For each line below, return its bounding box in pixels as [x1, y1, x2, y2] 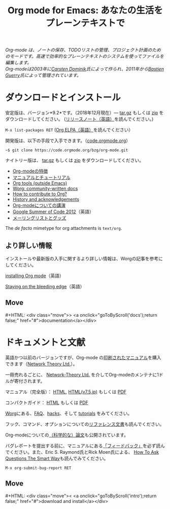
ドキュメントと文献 [5, 336, 86, 348]
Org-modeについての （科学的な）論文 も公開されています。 [5, 432, 128, 438]
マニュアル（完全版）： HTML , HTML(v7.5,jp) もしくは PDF [5, 389, 127, 395]
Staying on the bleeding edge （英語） [5, 283, 85, 289]
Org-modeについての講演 [12, 202, 66, 209]
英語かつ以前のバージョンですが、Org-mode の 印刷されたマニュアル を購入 [5, 354, 161, 360]
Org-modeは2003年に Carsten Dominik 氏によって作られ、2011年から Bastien [5, 66, 164, 72]
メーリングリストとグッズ [12, 215, 66, 221]
